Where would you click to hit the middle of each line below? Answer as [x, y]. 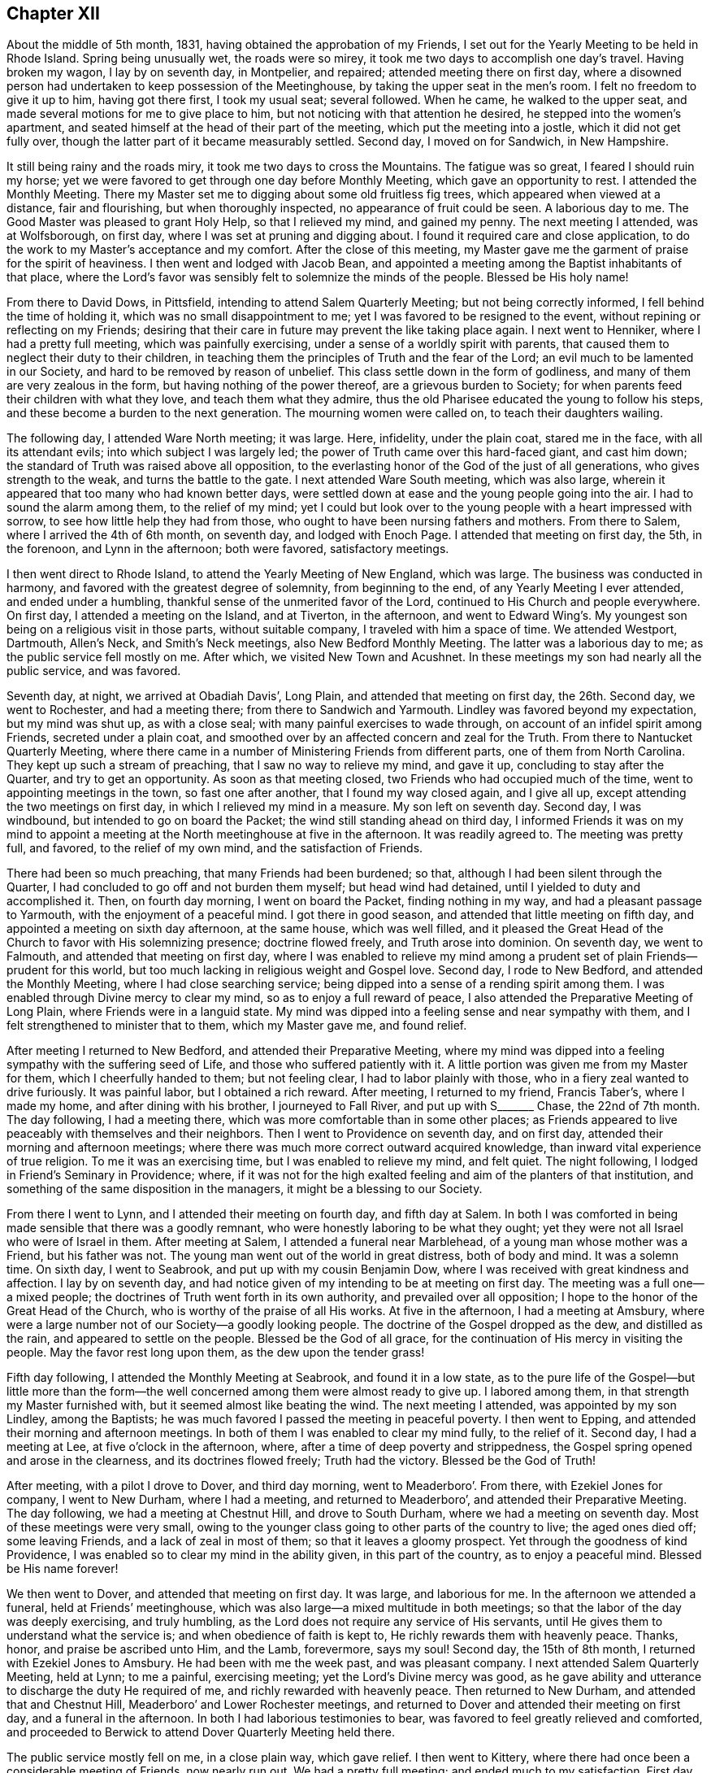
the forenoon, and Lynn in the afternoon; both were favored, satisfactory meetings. [228, 549]
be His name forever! [63, 1569]
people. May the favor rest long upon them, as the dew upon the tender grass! [216, 1353]
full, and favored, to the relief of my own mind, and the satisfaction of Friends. [215, 848]
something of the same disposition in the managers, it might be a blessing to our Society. [245, 1189]
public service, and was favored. [94, 671]
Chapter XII [53, 13]
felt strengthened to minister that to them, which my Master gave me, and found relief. [237, 1026]
